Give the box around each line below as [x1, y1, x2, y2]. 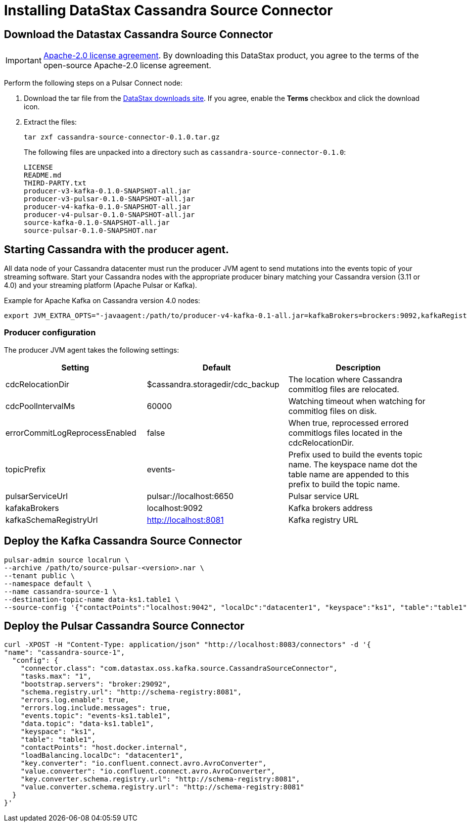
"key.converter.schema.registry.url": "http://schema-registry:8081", [20, 775, 300, 783]
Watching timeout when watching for [288, 396, 425, 406]
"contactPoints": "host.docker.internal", [20, 743, 187, 752]
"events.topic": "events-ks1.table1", [20, 712, 171, 720]
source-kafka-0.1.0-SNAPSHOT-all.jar [24, 219, 170, 227]
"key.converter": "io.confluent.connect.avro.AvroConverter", [20, 759, 267, 768]
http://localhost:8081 [146, 514, 224, 525]
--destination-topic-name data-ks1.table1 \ [4, 595, 180, 603]
